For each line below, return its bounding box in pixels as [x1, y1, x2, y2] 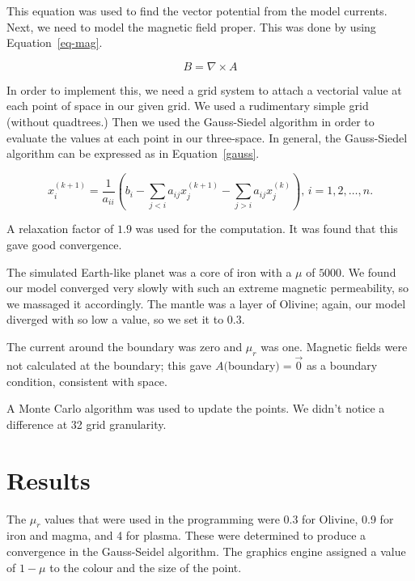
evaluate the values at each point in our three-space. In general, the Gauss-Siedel [6, 129, 408, 146]
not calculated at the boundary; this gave [6, 357, 212, 374]
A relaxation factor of [6, 220, 114, 237]
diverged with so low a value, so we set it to [6, 311, 224, 328]
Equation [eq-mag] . [6, 34, 103, 51]
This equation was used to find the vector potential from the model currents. [6, 2, 387, 19]
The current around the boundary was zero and [6, 338, 243, 355]
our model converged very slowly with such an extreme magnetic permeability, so [6, 279, 409, 296]
